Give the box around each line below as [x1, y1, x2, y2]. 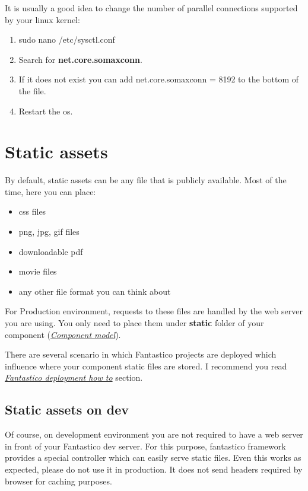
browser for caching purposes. [5, 474, 112, 487]
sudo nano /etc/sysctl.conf [18, 33, 115, 46]
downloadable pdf [18, 245, 83, 257]
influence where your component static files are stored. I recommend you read [5, 359, 287, 372]
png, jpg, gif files [18, 225, 80, 238]
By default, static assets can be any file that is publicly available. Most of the [5, 174, 287, 186]
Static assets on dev [5, 400, 129, 419]
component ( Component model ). [5, 328, 121, 340]
